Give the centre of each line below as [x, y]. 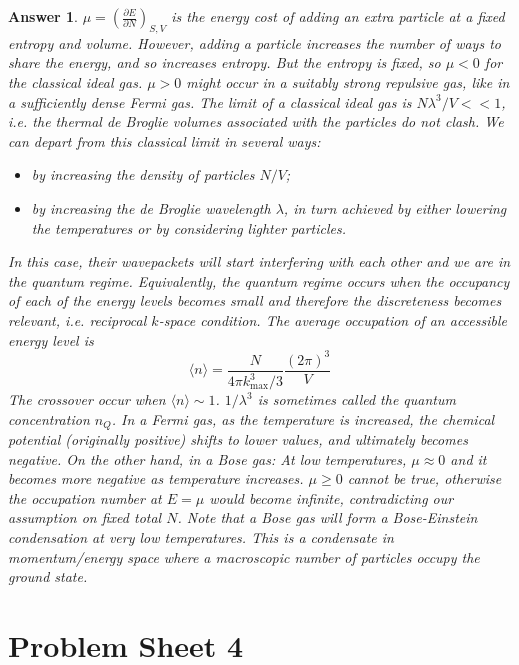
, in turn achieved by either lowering [395, 207]
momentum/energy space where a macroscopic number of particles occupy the [244, 556]
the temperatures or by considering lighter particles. [188, 227]
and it [468, 458]
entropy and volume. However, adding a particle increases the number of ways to [254, 42]
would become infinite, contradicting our [331, 497]
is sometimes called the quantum [356, 399]
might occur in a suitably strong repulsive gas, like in [348, 81]
